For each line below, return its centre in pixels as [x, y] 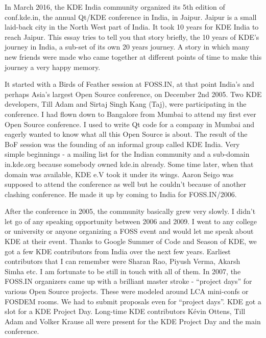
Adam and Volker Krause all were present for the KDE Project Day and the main [133, 321]
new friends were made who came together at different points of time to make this [133, 56]
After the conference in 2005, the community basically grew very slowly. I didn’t [130, 211]
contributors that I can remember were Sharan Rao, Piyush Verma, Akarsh [123, 261]
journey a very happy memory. [53, 67]
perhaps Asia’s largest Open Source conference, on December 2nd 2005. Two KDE [133, 94]
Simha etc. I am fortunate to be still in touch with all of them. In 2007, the [123, 271]
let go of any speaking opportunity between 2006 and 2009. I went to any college [131, 221]
